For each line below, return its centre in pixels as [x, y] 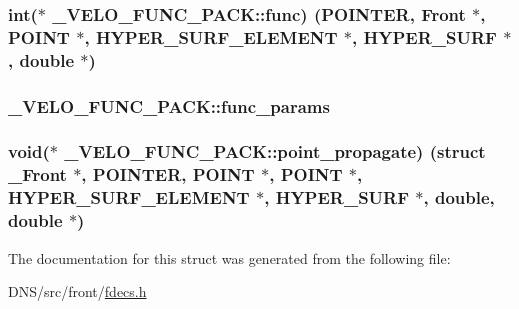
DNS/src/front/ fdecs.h [77, 291]
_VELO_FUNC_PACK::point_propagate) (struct [275, 151]
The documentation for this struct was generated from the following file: [229, 257]
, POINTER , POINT [168, 174]
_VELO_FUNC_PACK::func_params [169, 105]
